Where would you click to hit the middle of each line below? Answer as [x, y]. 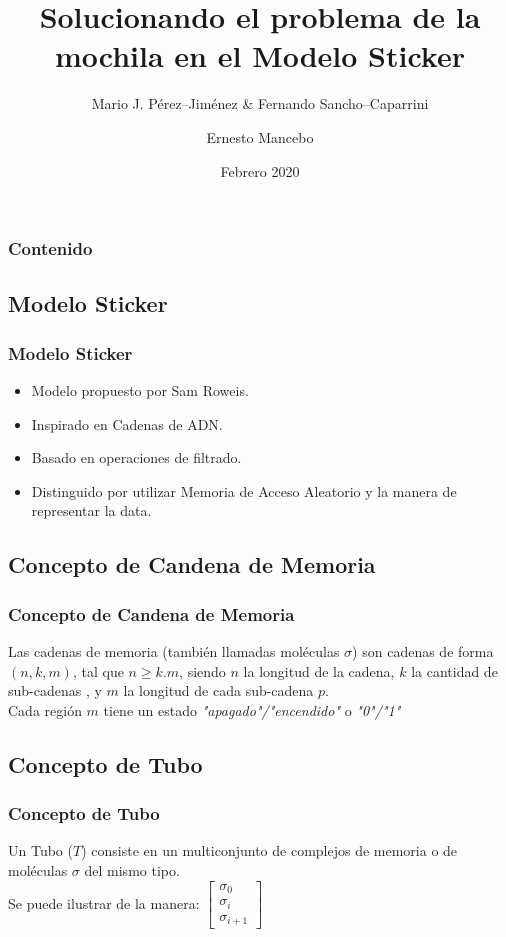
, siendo [202, 670]
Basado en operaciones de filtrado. [136, 457]
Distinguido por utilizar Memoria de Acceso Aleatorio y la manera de [244, 490]
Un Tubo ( [40, 850]
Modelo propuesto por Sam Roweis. [140, 390]
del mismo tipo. [132, 869]
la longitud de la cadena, [319, 670]
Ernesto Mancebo [260, 136]
